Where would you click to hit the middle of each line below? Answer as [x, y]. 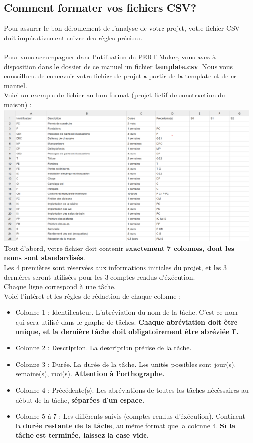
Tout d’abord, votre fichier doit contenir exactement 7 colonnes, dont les [119, 248]
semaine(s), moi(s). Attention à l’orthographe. [90, 374]
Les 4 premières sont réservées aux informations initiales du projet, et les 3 [115, 267]
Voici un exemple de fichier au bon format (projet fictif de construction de [115, 95]
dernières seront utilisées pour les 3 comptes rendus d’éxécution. [99, 277]
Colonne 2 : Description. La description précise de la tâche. [103, 348]
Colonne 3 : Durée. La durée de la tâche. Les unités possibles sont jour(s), [126, 364]
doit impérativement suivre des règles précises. [73, 37]
